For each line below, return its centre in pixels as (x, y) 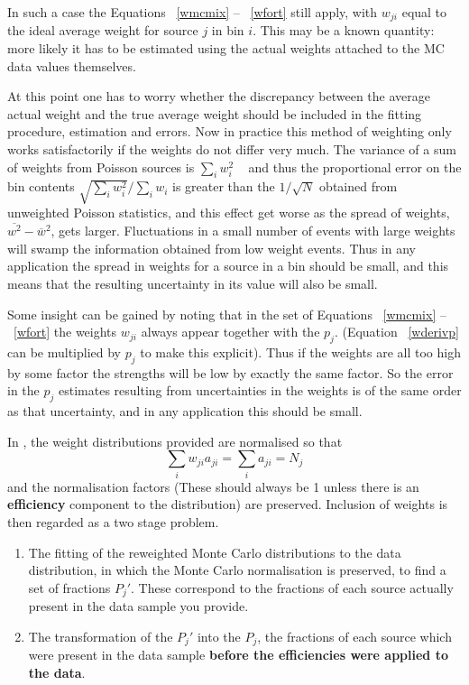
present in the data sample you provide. (138, 606)
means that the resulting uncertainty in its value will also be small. (193, 284)
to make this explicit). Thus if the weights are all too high (300, 352)
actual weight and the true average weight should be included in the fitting (215, 113)
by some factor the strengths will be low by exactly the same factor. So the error (230, 372)
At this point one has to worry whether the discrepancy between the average (219, 96)
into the (219, 636)
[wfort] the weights (65, 332)
